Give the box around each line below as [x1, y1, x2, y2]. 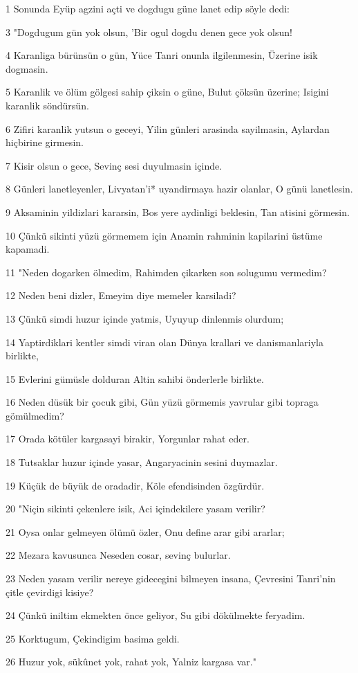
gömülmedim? [6, 408, 64, 422]
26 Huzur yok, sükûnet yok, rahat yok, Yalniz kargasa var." [6, 654, 256, 669]
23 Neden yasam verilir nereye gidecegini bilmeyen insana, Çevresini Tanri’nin [6, 571, 336, 586]
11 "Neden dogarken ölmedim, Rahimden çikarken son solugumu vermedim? [6, 264, 327, 279]
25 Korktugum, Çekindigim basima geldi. [6, 631, 180, 645]
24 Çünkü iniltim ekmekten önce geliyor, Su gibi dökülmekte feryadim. [6, 608, 305, 622]
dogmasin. [6, 61, 48, 75]
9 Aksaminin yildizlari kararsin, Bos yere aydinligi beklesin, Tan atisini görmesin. [6, 204, 350, 219]
